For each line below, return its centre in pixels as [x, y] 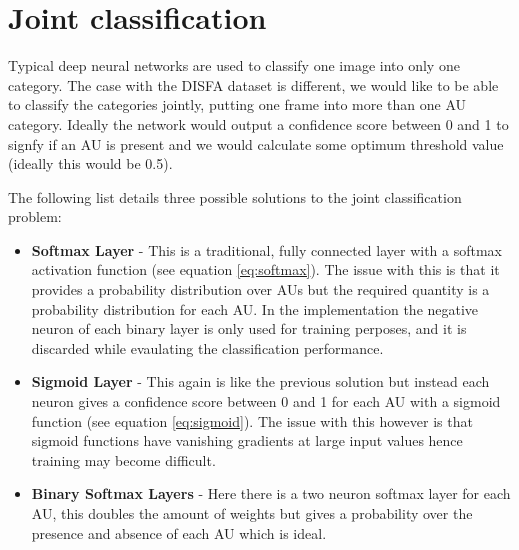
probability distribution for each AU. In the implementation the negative [255, 308]
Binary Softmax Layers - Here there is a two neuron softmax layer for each [271, 493]
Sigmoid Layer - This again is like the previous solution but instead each [260, 381]
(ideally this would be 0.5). [90, 163]
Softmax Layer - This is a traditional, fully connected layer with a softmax [267, 249]
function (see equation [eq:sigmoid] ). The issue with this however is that [252, 420]
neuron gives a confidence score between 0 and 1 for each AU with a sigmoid [266, 401]
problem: [35, 216]
